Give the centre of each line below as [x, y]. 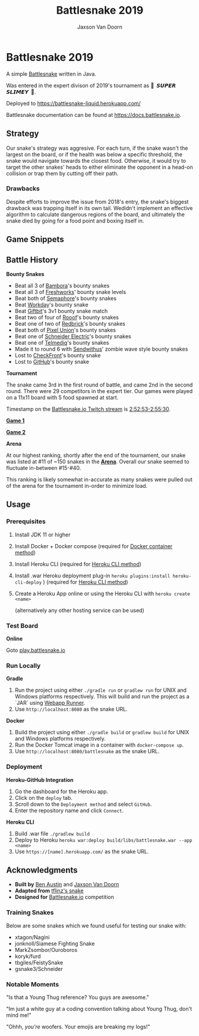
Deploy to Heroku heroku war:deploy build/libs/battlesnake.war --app [103, 840]
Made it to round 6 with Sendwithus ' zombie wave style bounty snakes [101, 349]
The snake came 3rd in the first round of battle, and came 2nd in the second [99, 385]
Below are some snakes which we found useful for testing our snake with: [97, 926]
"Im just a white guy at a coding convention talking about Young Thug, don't [99, 1009]
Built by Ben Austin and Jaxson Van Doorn [67, 885]
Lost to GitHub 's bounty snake [52, 362]
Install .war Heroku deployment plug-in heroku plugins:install [92, 576]
